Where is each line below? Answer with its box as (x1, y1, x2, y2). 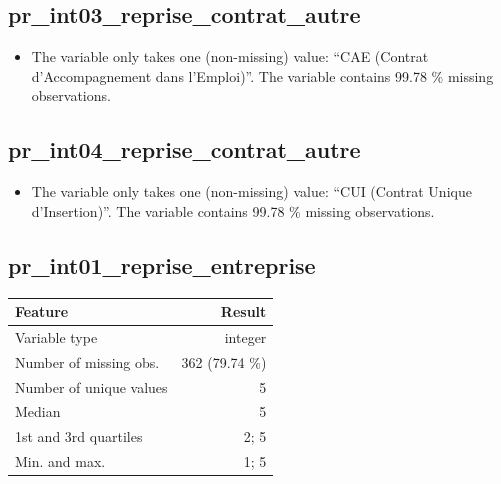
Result (220, 301, 267, 322)
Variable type (15, 326, 98, 347)
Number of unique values (15, 376, 168, 397)
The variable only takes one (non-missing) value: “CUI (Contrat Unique (31, 181, 472, 202)
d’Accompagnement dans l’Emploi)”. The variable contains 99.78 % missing (31, 65, 494, 86)
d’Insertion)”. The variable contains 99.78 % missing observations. (31, 200, 435, 221)
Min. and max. (15, 451, 106, 472)
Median (15, 401, 61, 422)
